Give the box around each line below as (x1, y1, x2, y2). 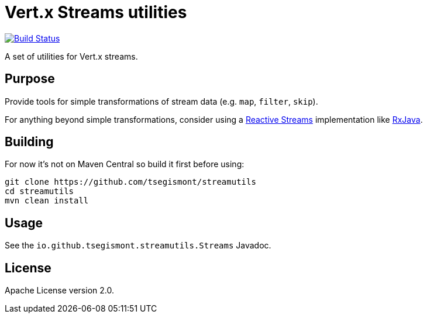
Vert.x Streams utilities (5, 2, 187, 22)
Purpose (5, 71, 55, 87)
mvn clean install (5, 196, 89, 206)
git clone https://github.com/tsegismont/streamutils (5, 177, 256, 187)
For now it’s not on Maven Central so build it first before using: (5, 159, 245, 170)
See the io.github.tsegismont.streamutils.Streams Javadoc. (5, 240, 271, 251)
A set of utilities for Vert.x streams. (5, 51, 138, 61)
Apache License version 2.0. (5, 285, 114, 296)
